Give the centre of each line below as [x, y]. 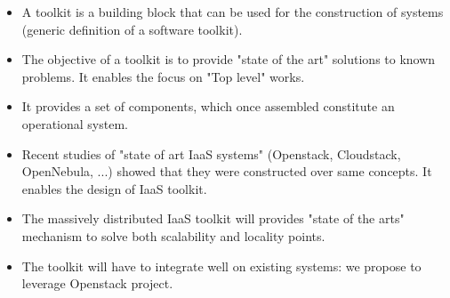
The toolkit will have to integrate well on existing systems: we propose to [221, 266]
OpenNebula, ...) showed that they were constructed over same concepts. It [227, 171]
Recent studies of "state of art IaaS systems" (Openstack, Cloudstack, [211, 153]
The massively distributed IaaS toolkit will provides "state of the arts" [213, 218]
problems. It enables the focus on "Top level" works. [163, 76]
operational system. [75, 123]
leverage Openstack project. [97, 283]
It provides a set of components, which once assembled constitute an [208, 106]
